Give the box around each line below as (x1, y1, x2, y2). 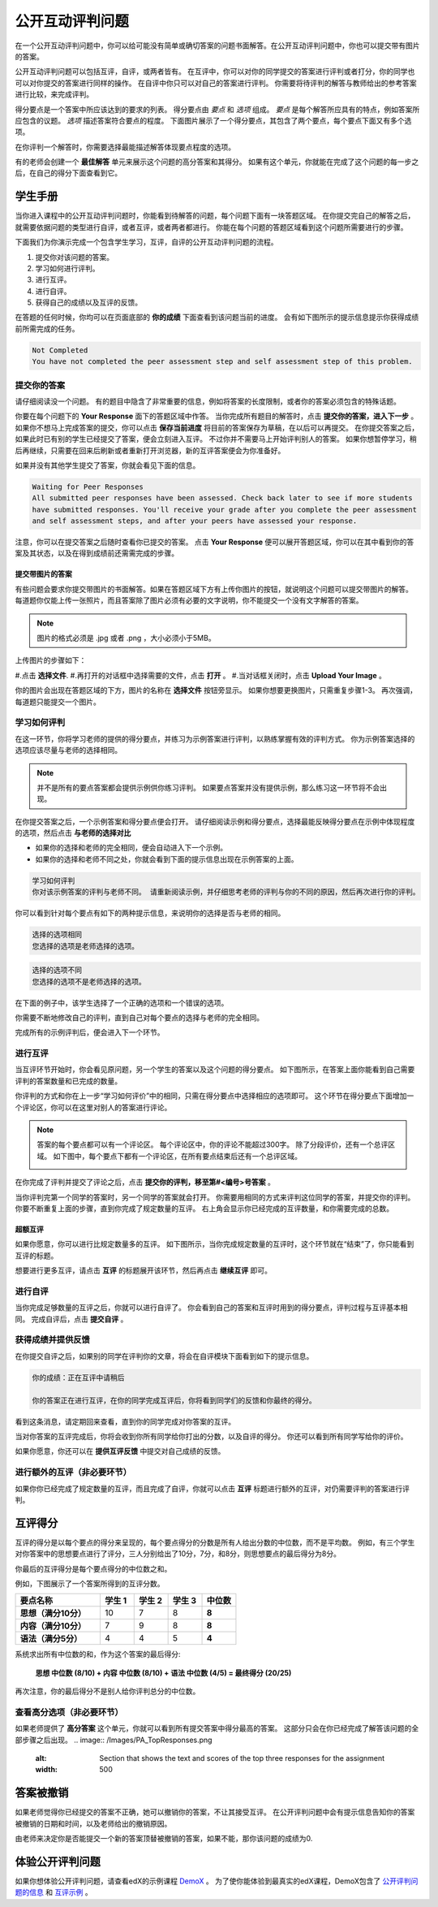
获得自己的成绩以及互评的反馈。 (35, 297, 142, 308)
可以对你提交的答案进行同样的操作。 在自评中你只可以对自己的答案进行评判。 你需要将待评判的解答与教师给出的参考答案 (15, 78, 417, 88)
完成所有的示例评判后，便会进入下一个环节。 (15, 1027, 165, 1037)
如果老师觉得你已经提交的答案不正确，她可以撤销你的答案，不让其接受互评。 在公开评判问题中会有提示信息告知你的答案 (15, 1807, 415, 1817)
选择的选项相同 (32, 930, 83, 940)
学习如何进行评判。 (35, 263, 100, 273)
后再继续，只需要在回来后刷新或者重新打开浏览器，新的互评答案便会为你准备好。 (15, 445, 286, 455)
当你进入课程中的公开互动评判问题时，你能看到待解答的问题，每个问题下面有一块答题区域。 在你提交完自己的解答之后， (15, 211, 415, 221)
